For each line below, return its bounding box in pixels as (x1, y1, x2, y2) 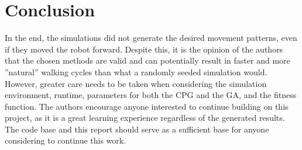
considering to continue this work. (5, 134, 126, 146)
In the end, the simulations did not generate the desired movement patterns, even (5, 32, 297, 44)
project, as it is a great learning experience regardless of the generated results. (5, 111, 285, 124)
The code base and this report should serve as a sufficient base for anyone (5, 123, 269, 135)
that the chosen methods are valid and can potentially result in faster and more (5, 54, 290, 67)
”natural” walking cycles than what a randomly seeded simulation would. (5, 65, 267, 78)
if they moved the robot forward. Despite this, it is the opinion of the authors (5, 43, 283, 55)
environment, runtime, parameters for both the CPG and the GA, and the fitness (5, 89, 297, 101)
